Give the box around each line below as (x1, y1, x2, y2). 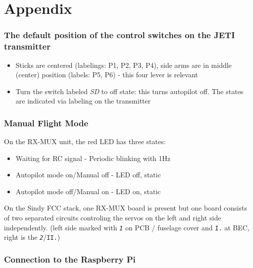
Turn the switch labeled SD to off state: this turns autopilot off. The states (15, 86, 244, 96)
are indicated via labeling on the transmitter (15, 96, 151, 106)
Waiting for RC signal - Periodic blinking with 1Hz (15, 153, 171, 163)
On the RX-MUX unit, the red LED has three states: (4, 136, 166, 147)
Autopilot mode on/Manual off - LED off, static (15, 169, 161, 180)
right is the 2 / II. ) (4, 232, 60, 242)
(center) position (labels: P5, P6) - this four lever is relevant (15, 69, 198, 80)
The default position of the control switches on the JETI (4, 29, 235, 41)
